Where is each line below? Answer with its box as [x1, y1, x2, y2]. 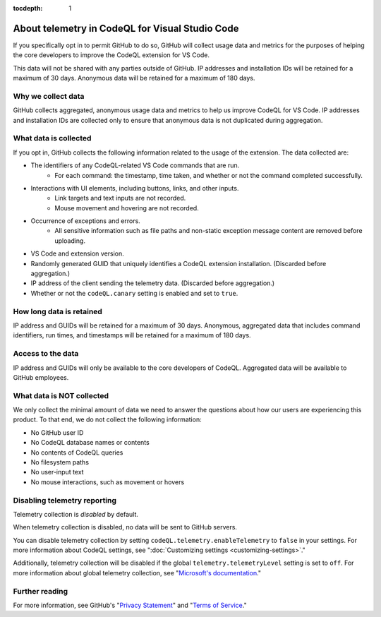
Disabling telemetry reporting [13, 495, 116, 505]
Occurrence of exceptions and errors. [30, 217, 140, 225]
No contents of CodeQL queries [30, 448, 123, 457]
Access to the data [13, 349, 79, 359]
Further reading [13, 586, 68, 596]
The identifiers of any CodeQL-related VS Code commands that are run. [30, 161, 240, 169]
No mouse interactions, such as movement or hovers [30, 477, 185, 486]
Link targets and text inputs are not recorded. [54, 194, 186, 203]
